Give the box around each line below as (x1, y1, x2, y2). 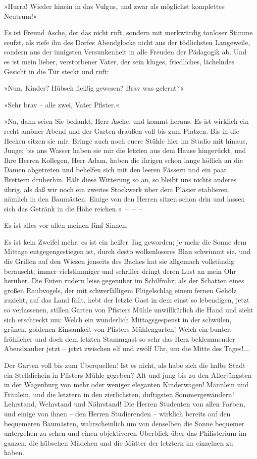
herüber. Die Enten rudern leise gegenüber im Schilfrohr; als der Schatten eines (4, 275, 244, 286)
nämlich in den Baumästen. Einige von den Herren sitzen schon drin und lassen (4, 194, 245, 204)
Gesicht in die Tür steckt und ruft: (4, 66, 109, 76)
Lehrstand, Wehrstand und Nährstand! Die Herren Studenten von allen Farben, (4, 399, 245, 409)
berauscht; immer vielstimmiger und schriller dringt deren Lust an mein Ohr (4, 265, 236, 276)
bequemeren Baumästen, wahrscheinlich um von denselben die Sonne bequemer (4, 418, 245, 428)
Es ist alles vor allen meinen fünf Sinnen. (4, 220, 128, 230)
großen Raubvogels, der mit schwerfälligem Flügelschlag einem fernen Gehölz (4, 285, 237, 295)
